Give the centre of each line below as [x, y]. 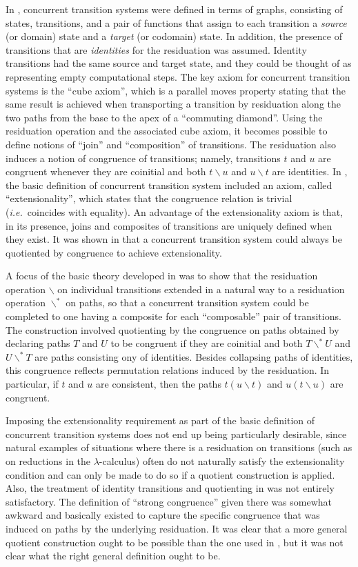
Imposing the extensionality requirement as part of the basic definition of [160, 420]
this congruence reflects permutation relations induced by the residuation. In [168, 370]
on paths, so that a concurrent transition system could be [187, 302]
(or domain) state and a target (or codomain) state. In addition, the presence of [174, 36]
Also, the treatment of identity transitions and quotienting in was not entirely [170, 488]
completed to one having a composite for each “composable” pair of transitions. [173, 316]
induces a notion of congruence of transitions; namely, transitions [143, 158]
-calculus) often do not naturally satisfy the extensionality [222, 461]
